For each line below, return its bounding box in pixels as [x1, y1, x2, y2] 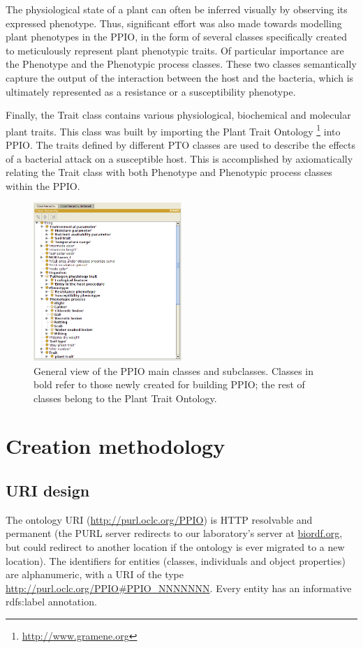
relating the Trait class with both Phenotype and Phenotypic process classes [6, 165, 332, 179]
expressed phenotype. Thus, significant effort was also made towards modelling [6, 15, 342, 30]
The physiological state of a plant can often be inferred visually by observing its [6, 2, 348, 16]
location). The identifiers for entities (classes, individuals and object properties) [6, 553, 346, 568]
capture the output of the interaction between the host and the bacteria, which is [6, 70, 354, 84]
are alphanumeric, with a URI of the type [6, 567, 184, 582]
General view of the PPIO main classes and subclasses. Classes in [34, 363, 314, 378]
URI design [6, 480, 90, 501]
